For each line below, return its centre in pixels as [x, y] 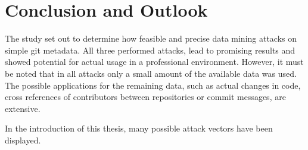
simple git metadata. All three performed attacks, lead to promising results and [150, 50]
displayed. [23, 140]
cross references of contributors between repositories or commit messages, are [145, 97]
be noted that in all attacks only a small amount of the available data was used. [151, 73]
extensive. [23, 108]
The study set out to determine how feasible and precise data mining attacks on [151, 38]
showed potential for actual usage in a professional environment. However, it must [154, 62]
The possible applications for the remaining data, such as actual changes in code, [153, 85]
